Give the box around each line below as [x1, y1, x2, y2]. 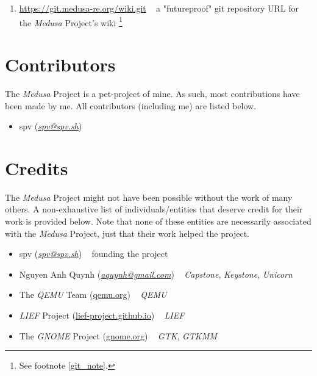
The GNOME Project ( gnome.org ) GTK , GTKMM [19, 329, 217, 342]
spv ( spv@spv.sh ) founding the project [19, 247, 168, 260]
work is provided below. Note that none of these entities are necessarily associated [5, 215, 312, 228]
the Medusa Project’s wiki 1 [19, 14, 123, 29]
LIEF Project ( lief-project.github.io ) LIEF [19, 309, 185, 322]
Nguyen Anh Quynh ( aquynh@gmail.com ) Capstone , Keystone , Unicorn [19, 267, 293, 280]
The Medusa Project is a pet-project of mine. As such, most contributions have [5, 87, 300, 99]
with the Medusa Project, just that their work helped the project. [5, 226, 249, 239]
